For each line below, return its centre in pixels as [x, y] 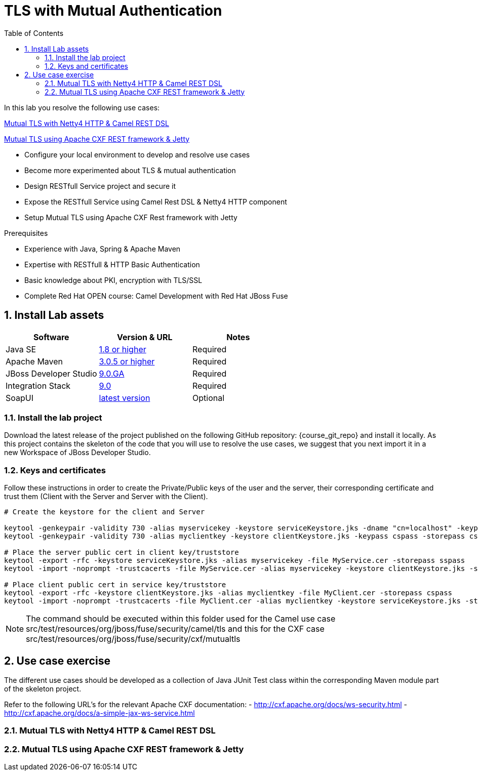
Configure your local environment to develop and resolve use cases [137, 154]
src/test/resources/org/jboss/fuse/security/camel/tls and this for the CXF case [175, 629]
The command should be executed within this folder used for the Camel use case [181, 619]
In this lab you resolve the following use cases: [82, 107]
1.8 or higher [123, 349]
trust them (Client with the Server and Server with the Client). [106, 497]
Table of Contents [34, 33]
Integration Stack [38, 385]
